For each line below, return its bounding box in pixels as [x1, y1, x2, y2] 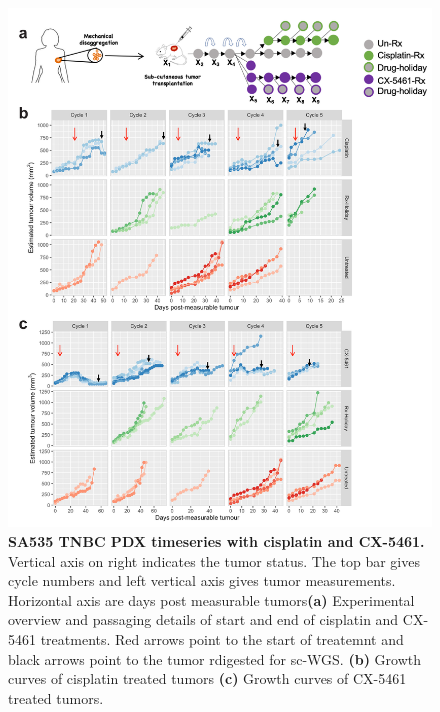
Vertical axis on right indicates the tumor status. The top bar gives [8, 550, 420, 571]
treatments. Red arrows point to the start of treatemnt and [40, 628, 404, 649]
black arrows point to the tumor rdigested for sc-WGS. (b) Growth [8, 648, 421, 669]
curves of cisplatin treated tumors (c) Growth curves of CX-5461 [8, 668, 407, 689]
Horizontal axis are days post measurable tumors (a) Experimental [8, 589, 415, 610]
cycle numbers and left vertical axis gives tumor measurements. [8, 570, 396, 591]
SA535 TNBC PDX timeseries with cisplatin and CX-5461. [8, 530, 425, 551]
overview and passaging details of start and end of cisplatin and [8, 609, 399, 630]
